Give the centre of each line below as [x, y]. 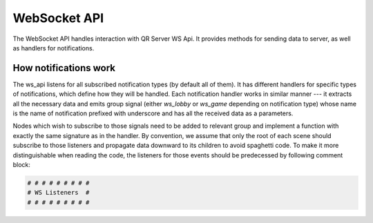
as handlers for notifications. [54, 48]
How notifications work [64, 68]
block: [22, 164]
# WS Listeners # [58, 193]
